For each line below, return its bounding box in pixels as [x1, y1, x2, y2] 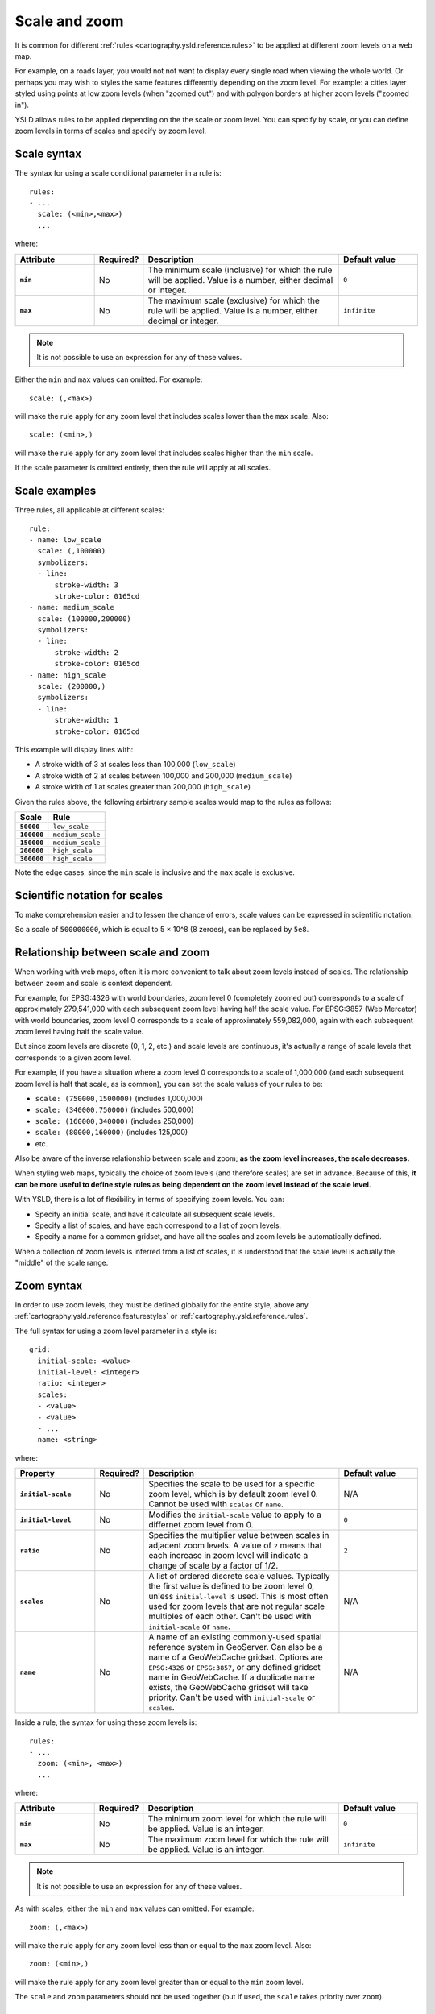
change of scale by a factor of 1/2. [148, 1560, 279, 1571]
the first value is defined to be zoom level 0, [148, 1581, 315, 1592]
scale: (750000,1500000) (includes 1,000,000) [35, 1094, 204, 1104]
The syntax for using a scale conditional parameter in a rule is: [14, 168, 222, 178]
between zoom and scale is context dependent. [14, 978, 173, 988]
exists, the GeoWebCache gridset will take [148, 1682, 309, 1693]
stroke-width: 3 [54, 580, 119, 590]
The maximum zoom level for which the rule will [147, 1834, 329, 1845]
